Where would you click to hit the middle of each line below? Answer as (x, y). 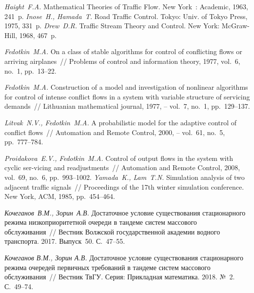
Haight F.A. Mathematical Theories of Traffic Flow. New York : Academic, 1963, (127, 6)
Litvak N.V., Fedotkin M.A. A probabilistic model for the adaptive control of (121, 122)
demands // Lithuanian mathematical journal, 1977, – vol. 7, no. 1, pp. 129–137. (127, 106)
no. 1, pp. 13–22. (30, 70)
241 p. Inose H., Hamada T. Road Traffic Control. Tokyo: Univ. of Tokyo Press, (126, 16)
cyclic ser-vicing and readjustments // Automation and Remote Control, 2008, (122, 167)
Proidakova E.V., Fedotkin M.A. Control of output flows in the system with (119, 158)
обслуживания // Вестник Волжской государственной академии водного (112, 231)
